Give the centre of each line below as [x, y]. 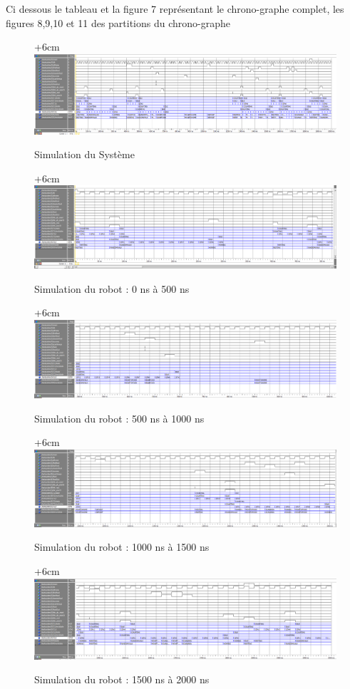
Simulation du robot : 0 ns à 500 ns [112, 288]
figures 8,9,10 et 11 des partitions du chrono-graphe [118, 22]
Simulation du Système [84, 154]
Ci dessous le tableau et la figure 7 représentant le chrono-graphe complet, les [175, 9]
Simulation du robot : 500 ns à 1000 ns [119, 418]
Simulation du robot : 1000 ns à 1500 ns [122, 547]
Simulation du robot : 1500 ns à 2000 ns [122, 679]
